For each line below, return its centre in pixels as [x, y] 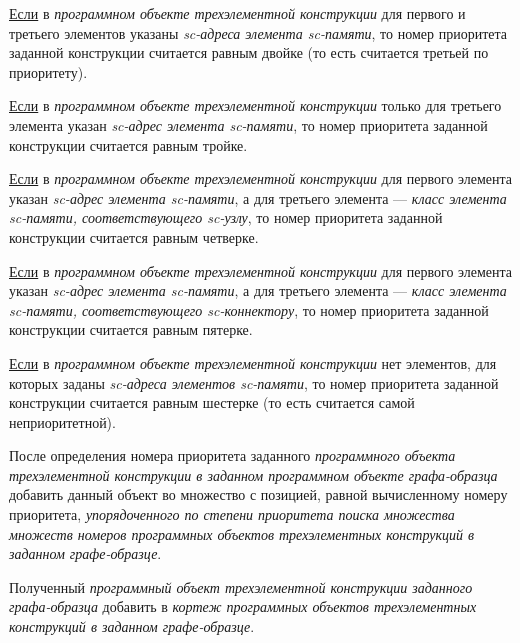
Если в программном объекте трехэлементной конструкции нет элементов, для [253, 362]
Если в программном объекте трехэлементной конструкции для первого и [237, 13]
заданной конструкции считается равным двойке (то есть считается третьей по [249, 52]
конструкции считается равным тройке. [128, 144]
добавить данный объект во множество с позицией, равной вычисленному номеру [258, 494]
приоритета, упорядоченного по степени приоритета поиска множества [232, 514]
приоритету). [48, 71]
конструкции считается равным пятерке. [131, 329]
